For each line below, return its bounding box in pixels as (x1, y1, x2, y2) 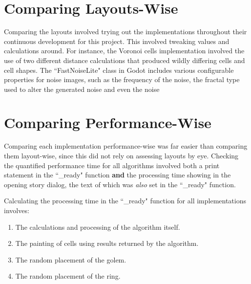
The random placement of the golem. (15, 254, 126, 264)
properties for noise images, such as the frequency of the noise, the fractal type (4, 74, 240, 85)
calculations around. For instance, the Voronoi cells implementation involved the (4, 45, 245, 56)
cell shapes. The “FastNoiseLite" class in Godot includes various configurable (4, 65, 234, 75)
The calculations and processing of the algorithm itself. (15, 221, 180, 232)
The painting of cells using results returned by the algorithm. (15, 238, 199, 248)
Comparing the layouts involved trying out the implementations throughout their (4, 26, 247, 37)
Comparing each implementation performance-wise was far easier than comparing (4, 141, 248, 151)
